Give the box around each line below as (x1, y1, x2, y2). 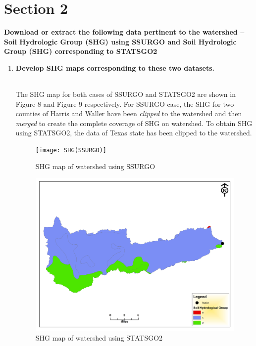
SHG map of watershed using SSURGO (35, 161, 155, 171)
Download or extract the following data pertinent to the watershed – (4, 27, 245, 37)
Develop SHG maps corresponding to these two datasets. (15, 62, 215, 73)
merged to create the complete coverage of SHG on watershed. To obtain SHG (15, 118, 253, 128)
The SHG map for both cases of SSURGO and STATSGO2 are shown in (15, 89, 236, 99)
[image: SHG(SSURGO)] (35, 147, 106, 154)
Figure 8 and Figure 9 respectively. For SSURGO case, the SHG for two (15, 98, 234, 109)
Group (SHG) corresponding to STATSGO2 (4, 46, 157, 56)
